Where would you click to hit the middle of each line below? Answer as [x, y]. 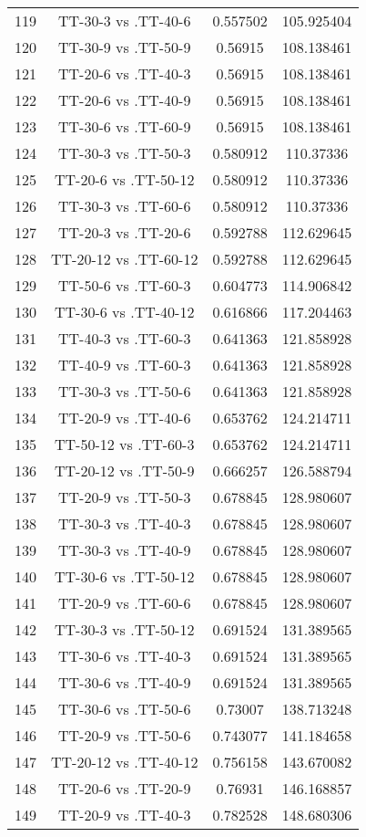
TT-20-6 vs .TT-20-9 [125, 788]
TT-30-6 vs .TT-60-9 [125, 126]
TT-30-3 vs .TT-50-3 [125, 153]
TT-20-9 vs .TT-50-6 [125, 735]
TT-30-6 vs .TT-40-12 [125, 312]
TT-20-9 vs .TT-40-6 [125, 418]
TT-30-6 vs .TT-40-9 [125, 682]
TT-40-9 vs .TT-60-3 [125, 365]
